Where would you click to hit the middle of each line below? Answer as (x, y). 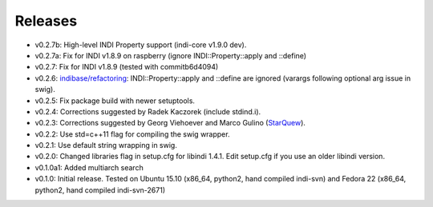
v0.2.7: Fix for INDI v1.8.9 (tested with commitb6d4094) (127, 67)
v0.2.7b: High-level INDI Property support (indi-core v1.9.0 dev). (141, 45)
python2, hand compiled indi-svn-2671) (100, 190)
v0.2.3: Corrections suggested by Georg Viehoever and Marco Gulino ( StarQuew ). (170, 123)
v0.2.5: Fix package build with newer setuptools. (115, 101)
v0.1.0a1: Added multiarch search (89, 167)
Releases (46, 21)
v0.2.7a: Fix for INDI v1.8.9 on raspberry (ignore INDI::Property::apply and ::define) (171, 55)
